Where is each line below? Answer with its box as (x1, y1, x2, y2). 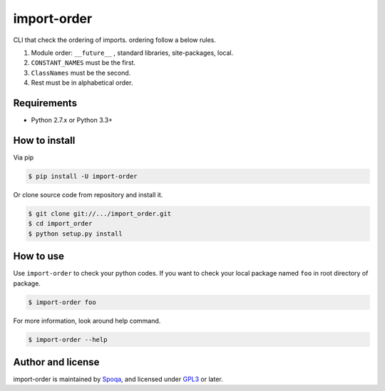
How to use (13, 250, 64, 263)
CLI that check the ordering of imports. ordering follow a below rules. (13, 36, 217, 44)
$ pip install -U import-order (28, 172, 138, 180)
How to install (13, 134, 76, 146)
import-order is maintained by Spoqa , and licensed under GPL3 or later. (13, 375, 224, 383)
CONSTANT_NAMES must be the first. (31, 58, 135, 67)
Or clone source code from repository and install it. (13, 190, 163, 199)
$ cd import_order (28, 219, 93, 228)
